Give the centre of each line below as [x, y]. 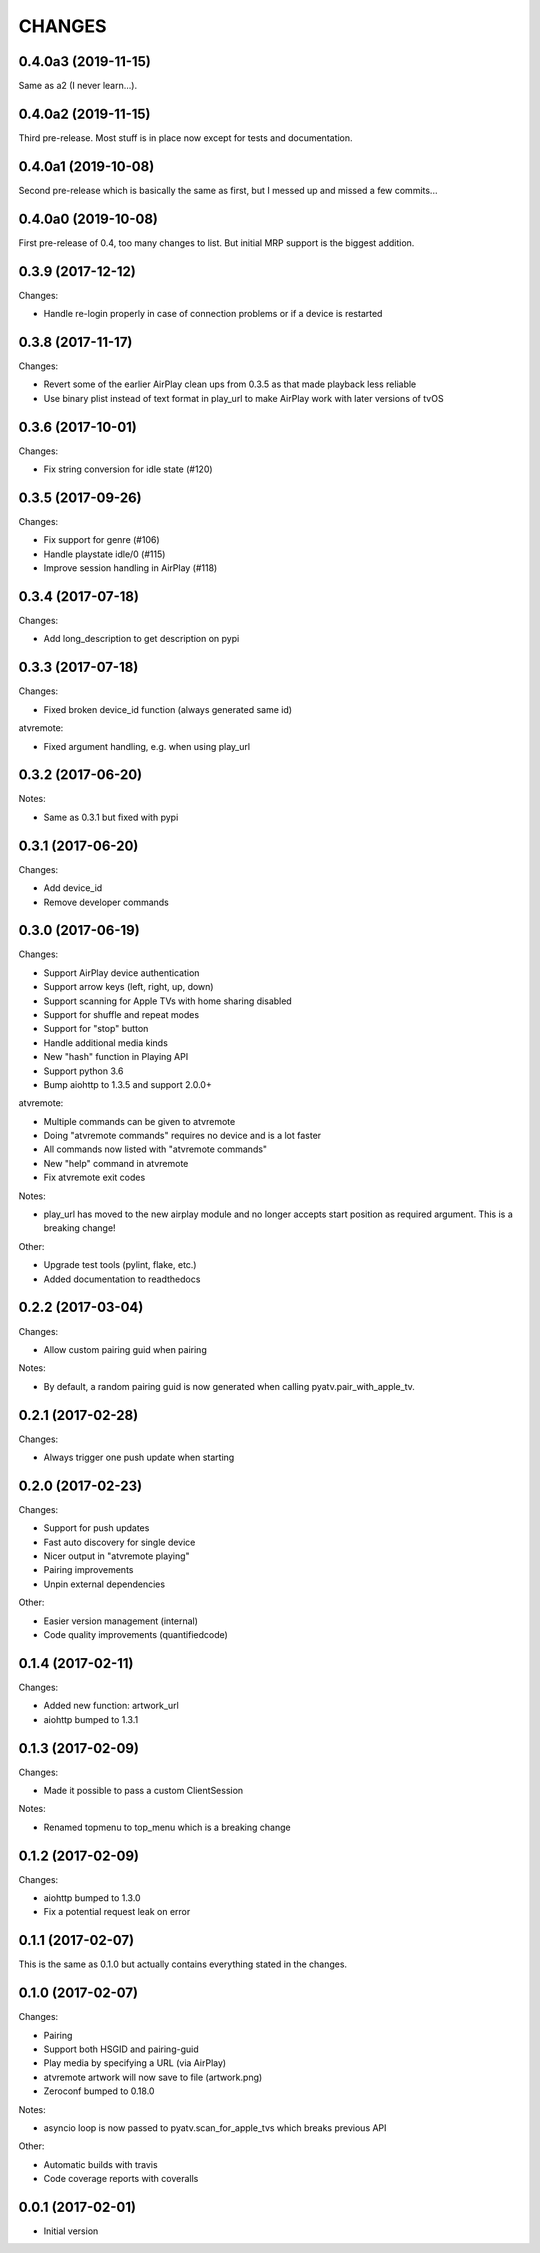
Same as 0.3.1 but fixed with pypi [111, 817]
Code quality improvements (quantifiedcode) [136, 1635]
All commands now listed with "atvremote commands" [155, 1149]
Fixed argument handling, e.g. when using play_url [146, 746]
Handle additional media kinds [106, 1042]
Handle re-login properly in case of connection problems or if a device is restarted [213, 314]
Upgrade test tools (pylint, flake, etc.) [120, 1265]
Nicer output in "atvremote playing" [116, 1556]
